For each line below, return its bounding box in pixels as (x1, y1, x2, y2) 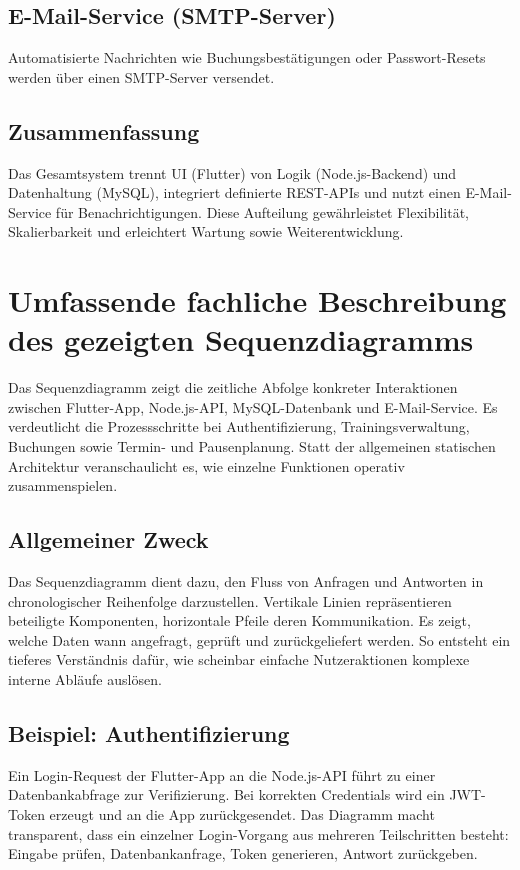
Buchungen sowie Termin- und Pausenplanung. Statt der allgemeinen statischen (8, 436, 496, 457)
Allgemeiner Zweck (8, 524, 209, 555)
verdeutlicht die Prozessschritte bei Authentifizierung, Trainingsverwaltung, (8, 416, 470, 437)
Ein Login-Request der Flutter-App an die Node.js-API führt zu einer (8, 764, 436, 785)
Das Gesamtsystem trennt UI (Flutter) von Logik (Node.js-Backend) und (8, 162, 457, 183)
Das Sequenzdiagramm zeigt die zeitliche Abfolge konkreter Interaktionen (8, 377, 458, 398)
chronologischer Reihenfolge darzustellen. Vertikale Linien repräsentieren (8, 590, 452, 611)
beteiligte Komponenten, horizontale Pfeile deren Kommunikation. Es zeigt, (8, 610, 471, 631)
